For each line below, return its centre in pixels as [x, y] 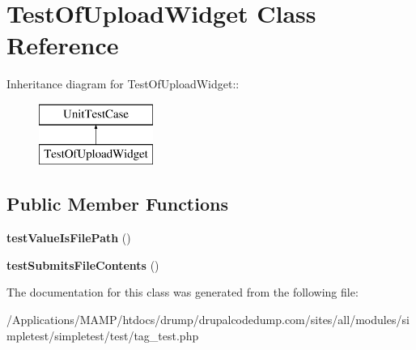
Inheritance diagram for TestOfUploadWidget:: [123, 84]
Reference [63, 45]
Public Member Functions [117, 204]
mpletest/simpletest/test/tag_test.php [103, 335]
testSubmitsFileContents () [83, 265]
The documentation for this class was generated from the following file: [183, 292]
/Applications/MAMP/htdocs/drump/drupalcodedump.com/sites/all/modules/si [208, 320]
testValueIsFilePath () [69, 238]
